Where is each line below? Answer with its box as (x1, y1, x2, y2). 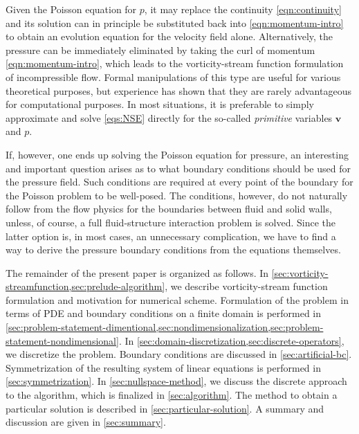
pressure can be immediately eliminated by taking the (6, 42, 234, 57)
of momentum (256, 42, 315, 57)
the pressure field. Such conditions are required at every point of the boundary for (6, 174, 353, 189)
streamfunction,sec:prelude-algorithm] (6, 279, 165, 293)
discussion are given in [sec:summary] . (6, 415, 166, 429)
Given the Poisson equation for (6, 2, 137, 16)
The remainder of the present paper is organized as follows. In (6, 265, 269, 280)
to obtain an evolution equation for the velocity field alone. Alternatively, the (6, 29, 333, 44)
